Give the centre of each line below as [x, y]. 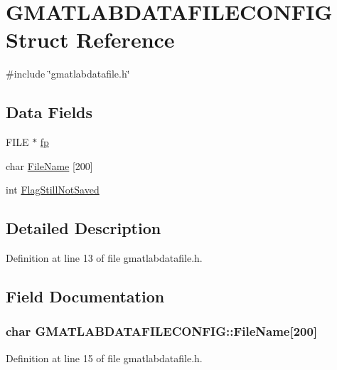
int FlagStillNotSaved [53, 190]
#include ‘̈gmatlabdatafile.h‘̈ [68, 74]
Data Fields [49, 112]
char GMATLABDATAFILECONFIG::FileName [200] [162, 331]
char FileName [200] [49, 165]
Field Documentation [85, 296]
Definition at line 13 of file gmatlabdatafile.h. [104, 258]
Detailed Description [84, 228]
